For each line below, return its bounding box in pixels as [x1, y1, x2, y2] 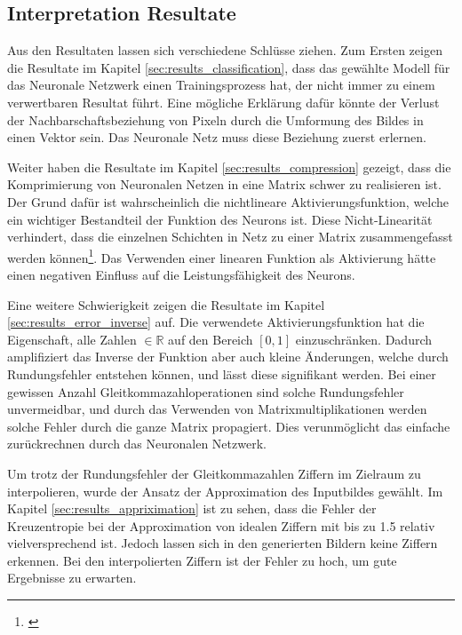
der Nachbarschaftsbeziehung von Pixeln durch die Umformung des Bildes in [7, 110, 424, 129]
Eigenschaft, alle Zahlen [7, 329, 137, 348]
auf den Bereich [168, 329, 253, 348]
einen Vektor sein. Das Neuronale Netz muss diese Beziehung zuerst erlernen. [7, 128, 426, 147]
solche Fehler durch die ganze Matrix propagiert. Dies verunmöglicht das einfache [7, 417, 450, 435]
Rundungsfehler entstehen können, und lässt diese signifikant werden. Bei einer [7, 364, 436, 383]
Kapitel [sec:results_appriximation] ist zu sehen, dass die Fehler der [7, 499, 377, 518]
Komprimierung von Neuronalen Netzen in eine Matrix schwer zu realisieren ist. [7, 175, 442, 194]
